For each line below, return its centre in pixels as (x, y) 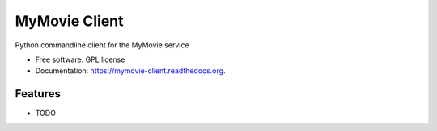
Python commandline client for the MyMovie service (102, 45)
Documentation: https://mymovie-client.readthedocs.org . (130, 71)
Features (38, 94)
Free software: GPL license (80, 59)
